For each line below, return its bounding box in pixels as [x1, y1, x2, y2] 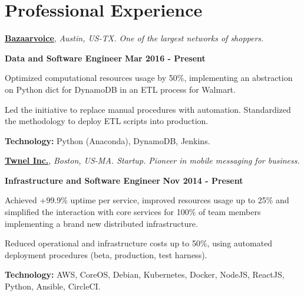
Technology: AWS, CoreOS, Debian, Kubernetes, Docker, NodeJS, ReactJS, [5, 268, 285, 281]
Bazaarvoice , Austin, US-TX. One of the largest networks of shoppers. [5, 32, 264, 44]
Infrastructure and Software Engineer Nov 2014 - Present [5, 174, 243, 186]
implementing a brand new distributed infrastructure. [5, 217, 198, 229]
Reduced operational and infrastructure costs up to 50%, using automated [5, 237, 273, 249]
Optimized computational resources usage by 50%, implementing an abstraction [5, 71, 293, 84]
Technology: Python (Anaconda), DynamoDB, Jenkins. [5, 134, 210, 147]
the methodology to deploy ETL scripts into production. [5, 115, 209, 127]
